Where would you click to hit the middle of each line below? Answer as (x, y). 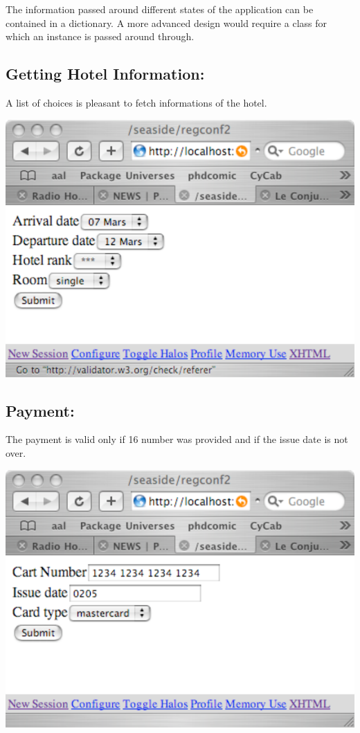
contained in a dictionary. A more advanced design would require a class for (166, 22)
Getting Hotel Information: (105, 74)
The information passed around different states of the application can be (160, 9)
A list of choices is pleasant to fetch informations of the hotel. (136, 102)
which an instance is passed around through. (100, 36)
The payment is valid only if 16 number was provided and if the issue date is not (177, 439)
